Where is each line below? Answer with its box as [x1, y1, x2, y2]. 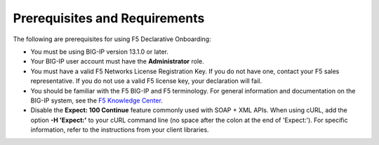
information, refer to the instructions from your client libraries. [30, 125, 210, 134]
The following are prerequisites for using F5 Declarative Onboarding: [13, 35, 211, 43]
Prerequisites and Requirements [13, 10, 205, 26]
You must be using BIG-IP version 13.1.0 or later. [30, 47, 168, 56]
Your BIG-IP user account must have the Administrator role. [30, 57, 205, 66]
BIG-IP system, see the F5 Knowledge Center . [30, 96, 163, 105]
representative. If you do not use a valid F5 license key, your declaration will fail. [30, 77, 262, 85]
